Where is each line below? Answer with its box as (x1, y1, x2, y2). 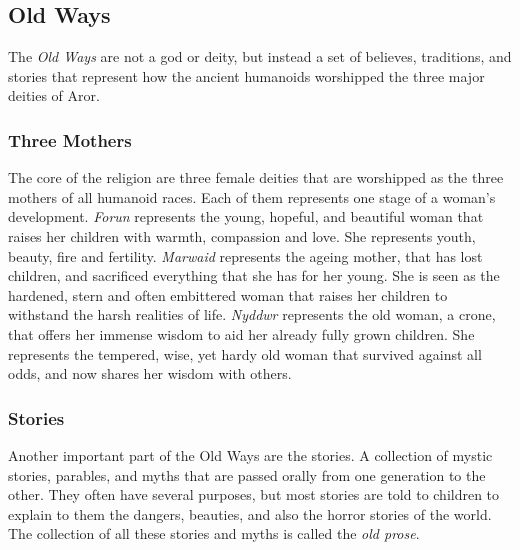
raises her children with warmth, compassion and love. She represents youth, (8, 225, 476, 246)
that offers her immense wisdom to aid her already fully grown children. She (8, 323, 475, 344)
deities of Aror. (8, 85, 100, 106)
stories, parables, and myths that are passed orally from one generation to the (8, 464, 486, 485)
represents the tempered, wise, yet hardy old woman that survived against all (8, 343, 482, 364)
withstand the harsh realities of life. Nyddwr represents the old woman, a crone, (8, 304, 496, 325)
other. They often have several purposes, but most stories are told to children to (8, 484, 500, 505)
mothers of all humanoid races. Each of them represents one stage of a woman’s (8, 186, 496, 207)
